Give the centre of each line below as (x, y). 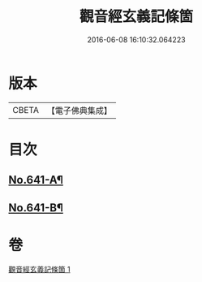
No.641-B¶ (36, 208)
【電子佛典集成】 (79, 111)
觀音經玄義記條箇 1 (39, 269)
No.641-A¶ (36, 180)
